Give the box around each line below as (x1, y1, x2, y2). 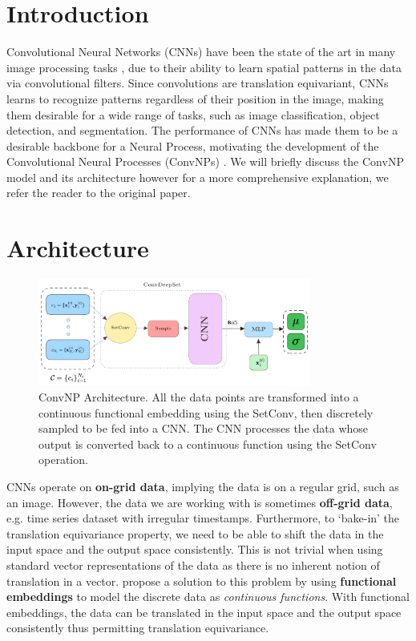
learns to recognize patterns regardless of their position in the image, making (6, 90, 384, 107)
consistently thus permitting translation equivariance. (6, 619, 269, 636)
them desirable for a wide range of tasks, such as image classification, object (6, 106, 380, 123)
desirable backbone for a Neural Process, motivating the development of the (6, 137, 379, 154)
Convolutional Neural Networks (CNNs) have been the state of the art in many (6, 43, 396, 60)
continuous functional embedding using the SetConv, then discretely (38, 404, 374, 421)
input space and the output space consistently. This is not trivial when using (6, 541, 383, 558)
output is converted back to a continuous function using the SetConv (38, 435, 377, 452)
